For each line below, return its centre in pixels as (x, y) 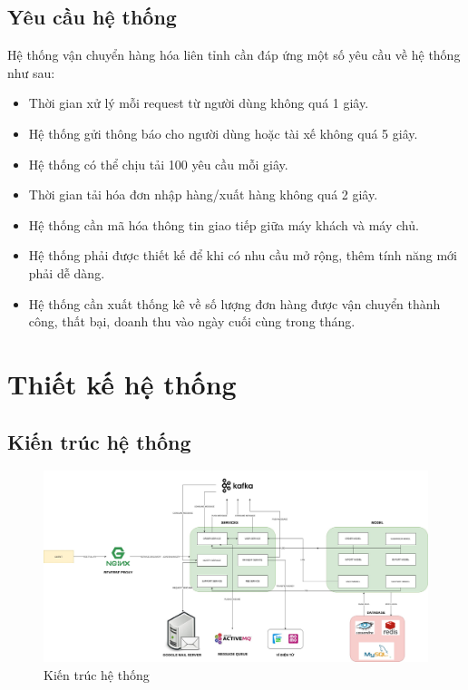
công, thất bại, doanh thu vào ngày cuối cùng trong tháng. (192, 321)
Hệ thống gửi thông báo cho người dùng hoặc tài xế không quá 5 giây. (223, 133)
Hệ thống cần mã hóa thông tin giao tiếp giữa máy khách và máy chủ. (224, 224)
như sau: (31, 72)
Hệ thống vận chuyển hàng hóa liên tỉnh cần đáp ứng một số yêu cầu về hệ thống (234, 55)
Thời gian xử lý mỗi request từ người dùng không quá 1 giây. (199, 103)
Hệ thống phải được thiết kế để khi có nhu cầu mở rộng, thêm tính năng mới (243, 255)
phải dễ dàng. (67, 272)
